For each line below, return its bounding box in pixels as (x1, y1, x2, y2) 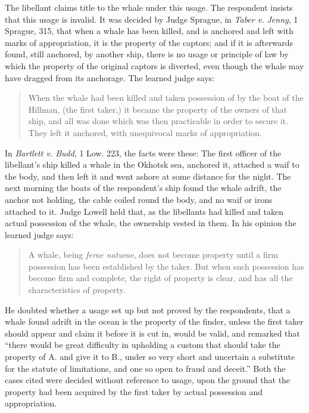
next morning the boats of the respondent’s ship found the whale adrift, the (5, 181, 282, 194)
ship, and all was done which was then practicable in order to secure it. (28, 115, 289, 127)
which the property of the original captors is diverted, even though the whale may (5, 59, 304, 72)
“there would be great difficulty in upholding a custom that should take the (5, 338, 280, 351)
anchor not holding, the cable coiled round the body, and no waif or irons (5, 193, 273, 205)
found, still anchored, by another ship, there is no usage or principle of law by (5, 48, 289, 60)
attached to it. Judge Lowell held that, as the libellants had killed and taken (5, 205, 284, 217)
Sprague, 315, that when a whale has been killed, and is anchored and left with (5, 24, 294, 37)
